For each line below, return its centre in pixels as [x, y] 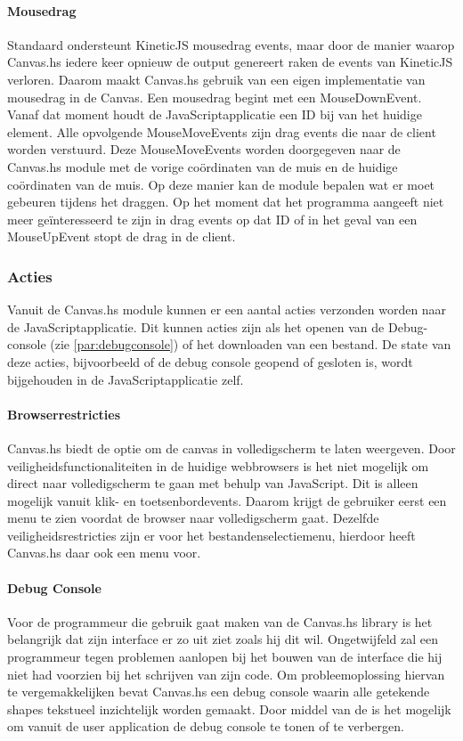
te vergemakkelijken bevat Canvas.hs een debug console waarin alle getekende [219, 692]
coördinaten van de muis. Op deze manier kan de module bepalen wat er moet [221, 184]
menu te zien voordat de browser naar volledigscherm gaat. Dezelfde [193, 518]
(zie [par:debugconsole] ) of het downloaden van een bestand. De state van [251, 344]
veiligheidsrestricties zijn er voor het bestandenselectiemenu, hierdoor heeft [211, 535]
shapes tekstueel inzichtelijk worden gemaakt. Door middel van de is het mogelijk [229, 708]
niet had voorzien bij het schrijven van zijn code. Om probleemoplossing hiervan [226, 674]
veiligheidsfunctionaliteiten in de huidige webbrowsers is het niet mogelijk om [218, 465]
